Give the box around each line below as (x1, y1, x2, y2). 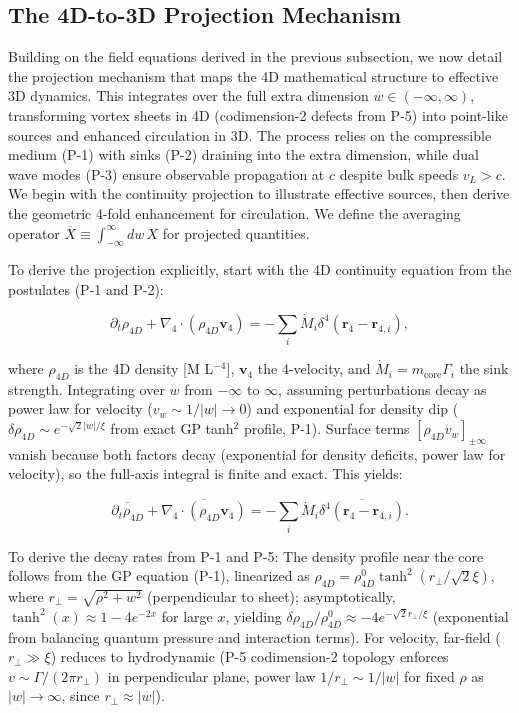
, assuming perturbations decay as (278, 378, 487, 399)
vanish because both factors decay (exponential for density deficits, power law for (8, 443, 506, 464)
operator (8, 222, 60, 243)
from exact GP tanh (110, 418, 234, 439)
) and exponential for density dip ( (246, 398, 459, 419)
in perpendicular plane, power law (107, 665, 316, 686)
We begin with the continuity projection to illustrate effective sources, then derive (8, 183, 510, 204)
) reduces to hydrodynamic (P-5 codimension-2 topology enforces (50, 646, 449, 667)
